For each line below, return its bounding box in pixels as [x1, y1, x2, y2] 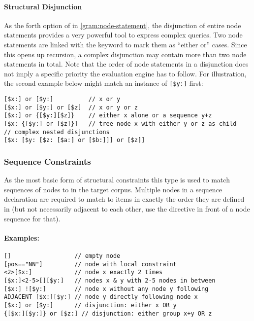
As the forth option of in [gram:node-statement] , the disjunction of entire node [4, 20, 241, 30]
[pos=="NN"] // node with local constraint [4, 260, 177, 268]
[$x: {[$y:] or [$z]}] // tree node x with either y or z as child [4, 120, 237, 127]
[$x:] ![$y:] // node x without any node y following [4, 285, 209, 292]
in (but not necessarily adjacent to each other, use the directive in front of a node [4, 203, 250, 214]
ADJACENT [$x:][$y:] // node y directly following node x [4, 293, 198, 301]
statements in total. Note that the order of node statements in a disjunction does [4, 59, 249, 69]
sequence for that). [4, 213, 61, 223]
